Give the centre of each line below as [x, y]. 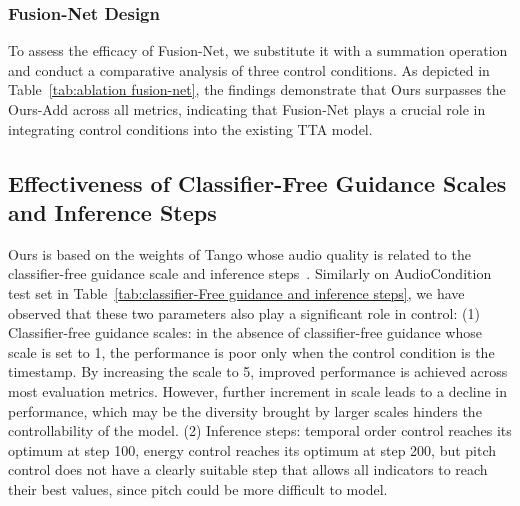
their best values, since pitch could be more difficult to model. [198, 488]
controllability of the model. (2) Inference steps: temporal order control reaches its [260, 430]
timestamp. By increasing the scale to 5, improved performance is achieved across [258, 371]
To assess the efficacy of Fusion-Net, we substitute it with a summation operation [258, 50]
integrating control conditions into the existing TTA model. [190, 128]
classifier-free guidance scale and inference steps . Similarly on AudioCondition [250, 273]
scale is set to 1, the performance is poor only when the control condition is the [251, 351]
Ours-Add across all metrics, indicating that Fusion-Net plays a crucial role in [247, 109]
